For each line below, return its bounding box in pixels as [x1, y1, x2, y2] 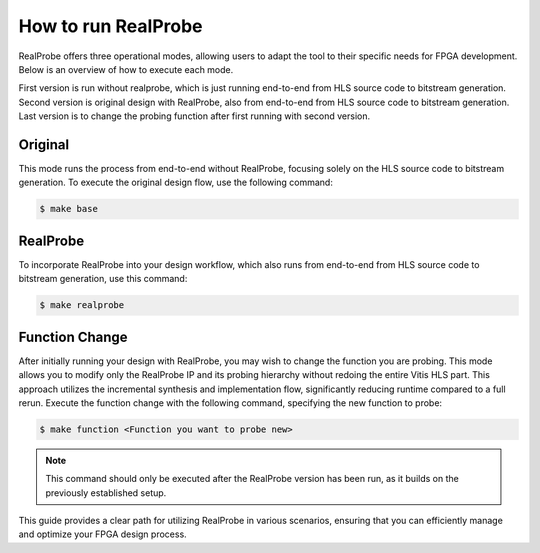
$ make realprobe [39, 300, 125, 311]
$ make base [39, 203, 99, 215]
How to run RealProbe [18, 15, 204, 37]
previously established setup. [45, 486, 167, 499]
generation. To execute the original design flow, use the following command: [18, 176, 334, 189]
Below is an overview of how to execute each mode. [18, 63, 234, 75]
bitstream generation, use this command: [18, 273, 188, 285]
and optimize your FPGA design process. [18, 528, 187, 540]
